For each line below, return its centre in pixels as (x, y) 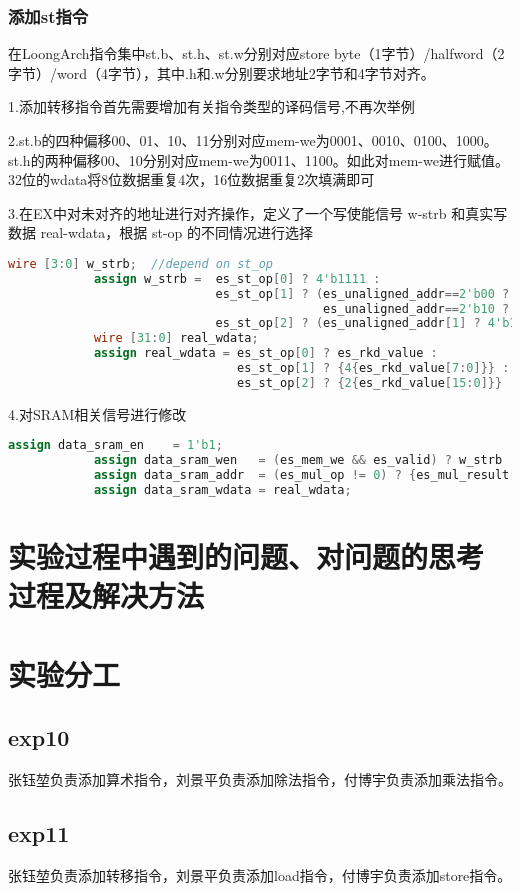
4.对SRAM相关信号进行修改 (97, 413)
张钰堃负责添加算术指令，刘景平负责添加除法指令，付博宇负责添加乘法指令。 (260, 779)
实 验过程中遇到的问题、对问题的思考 (246, 556)
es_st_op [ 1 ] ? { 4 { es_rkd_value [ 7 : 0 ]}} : (373, 368)
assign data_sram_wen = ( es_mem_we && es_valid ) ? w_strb (298, 460)
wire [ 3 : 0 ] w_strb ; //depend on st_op (140, 263)
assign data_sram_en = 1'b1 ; (115, 445)
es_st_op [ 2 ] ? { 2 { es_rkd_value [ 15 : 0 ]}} (370, 382)
